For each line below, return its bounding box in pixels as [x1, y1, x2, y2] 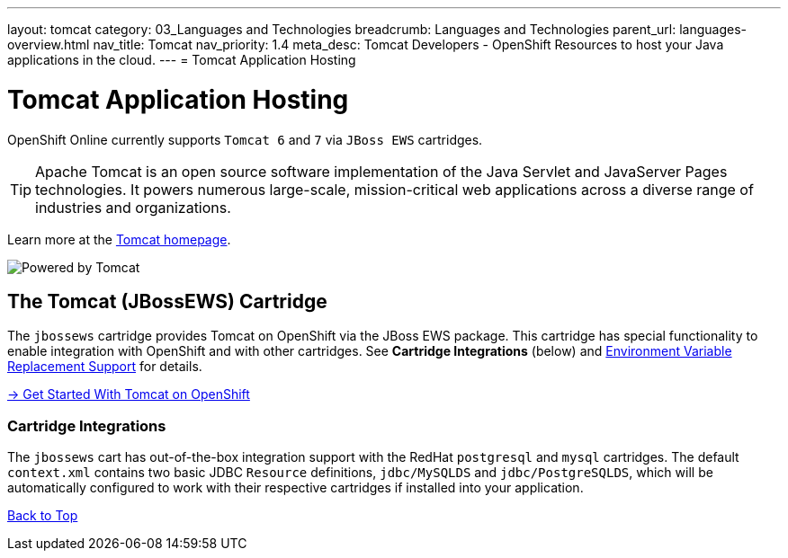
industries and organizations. [35, 198, 231, 217]
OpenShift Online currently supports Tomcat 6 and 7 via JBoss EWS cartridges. [7, 131, 483, 147]
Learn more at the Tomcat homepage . [7, 231, 231, 247]
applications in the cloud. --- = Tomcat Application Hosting [7, 52, 356, 67]
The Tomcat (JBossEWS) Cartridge [7, 289, 327, 313]
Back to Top [7, 508, 78, 524]
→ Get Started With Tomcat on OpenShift [7, 386, 250, 403]
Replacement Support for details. [7, 359, 202, 375]
